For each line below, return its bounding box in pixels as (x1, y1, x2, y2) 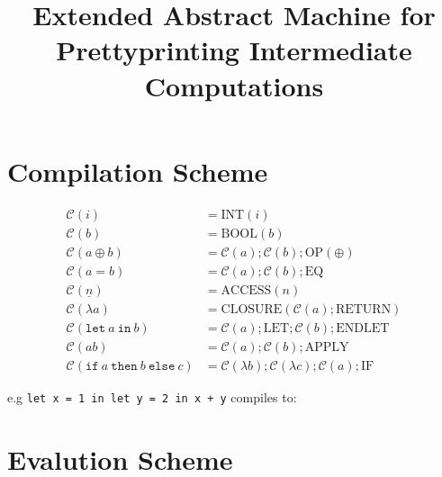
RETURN (335, 302, 392, 316)
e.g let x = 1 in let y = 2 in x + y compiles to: (7, 387, 297, 406)
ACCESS (221, 283, 272, 297)
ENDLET (336, 321, 390, 335)
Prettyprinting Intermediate (56, 31, 412, 68)
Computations (144, 67, 324, 103)
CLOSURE (221, 302, 283, 316)
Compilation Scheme (7, 152, 268, 189)
